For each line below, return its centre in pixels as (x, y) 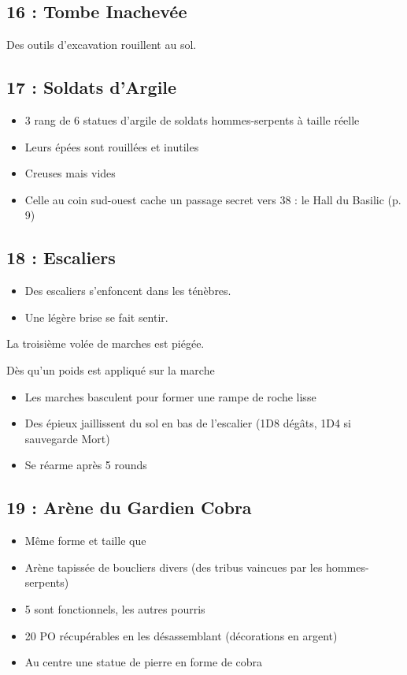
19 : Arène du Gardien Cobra (129, 507)
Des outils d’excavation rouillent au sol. (102, 45)
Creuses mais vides (70, 173)
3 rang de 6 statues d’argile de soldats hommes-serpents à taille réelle (192, 120)
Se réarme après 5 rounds (86, 465)
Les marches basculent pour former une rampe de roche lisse (170, 396)
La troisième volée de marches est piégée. (105, 343)
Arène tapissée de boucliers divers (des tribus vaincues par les (174, 567)
